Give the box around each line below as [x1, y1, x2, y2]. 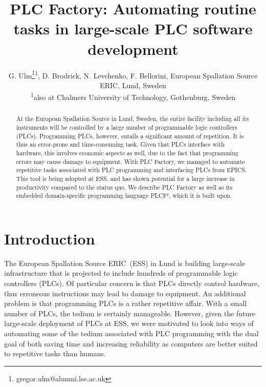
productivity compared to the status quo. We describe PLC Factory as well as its [16, 182, 233, 191]
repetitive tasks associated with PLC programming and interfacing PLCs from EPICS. [16, 166, 247, 174]
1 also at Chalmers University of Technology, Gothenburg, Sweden [31, 90, 235, 102]
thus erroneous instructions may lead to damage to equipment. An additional [4, 288, 246, 298]
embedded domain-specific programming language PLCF [16, 191, 167, 200]
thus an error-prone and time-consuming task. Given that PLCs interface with [16, 140, 225, 149]
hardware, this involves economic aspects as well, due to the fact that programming [16, 149, 238, 157]
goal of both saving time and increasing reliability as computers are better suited [4, 338, 258, 349]
